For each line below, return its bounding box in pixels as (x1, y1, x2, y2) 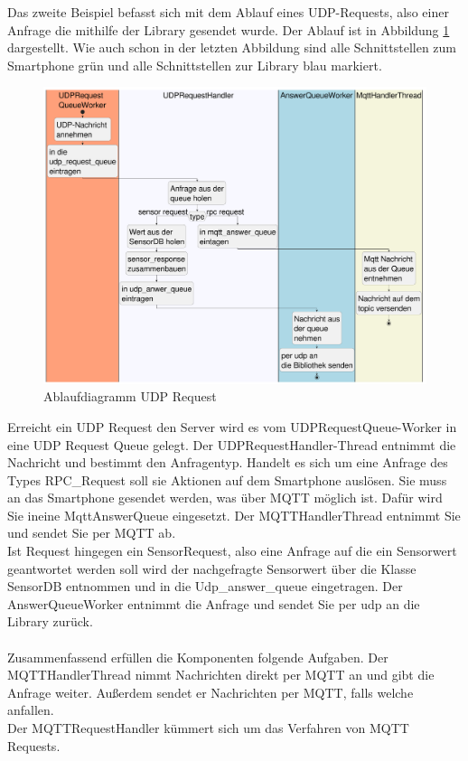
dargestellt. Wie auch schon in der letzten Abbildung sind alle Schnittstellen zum (7, 38, 457, 57)
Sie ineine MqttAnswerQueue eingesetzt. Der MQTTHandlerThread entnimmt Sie (7, 505, 461, 524)
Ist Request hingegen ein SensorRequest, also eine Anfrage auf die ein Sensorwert (7, 541, 457, 560)
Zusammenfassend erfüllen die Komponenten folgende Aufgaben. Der (7, 647, 388, 666)
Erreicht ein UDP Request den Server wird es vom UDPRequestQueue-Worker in (7, 417, 457, 436)
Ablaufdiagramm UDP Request (43, 387, 217, 406)
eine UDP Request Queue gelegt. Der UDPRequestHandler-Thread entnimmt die (7, 435, 456, 454)
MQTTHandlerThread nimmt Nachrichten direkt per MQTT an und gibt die (7, 665, 435, 684)
